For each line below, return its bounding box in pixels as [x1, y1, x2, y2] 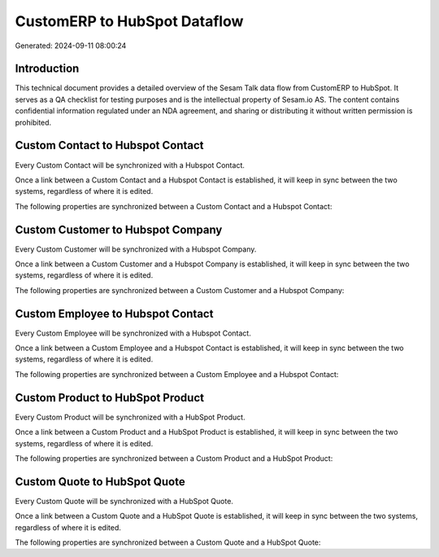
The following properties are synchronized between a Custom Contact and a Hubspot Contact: [15, 201, 333, 211]
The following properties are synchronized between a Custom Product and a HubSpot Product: [15, 453, 333, 463]
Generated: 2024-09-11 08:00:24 [15, 41, 127, 50]
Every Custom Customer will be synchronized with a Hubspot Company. [15, 244, 257, 254]
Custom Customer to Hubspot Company [15, 222, 223, 236]
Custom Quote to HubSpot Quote [15, 475, 186, 489]
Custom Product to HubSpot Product [15, 391, 205, 405]
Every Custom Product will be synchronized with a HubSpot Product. [15, 412, 246, 422]
